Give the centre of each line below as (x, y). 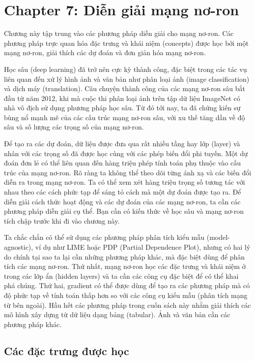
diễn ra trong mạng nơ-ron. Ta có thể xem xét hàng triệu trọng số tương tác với (125, 182)
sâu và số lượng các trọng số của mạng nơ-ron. (74, 127)
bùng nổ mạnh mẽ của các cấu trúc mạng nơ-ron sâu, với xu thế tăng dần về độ (125, 117)
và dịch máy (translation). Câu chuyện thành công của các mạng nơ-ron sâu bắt (125, 88)
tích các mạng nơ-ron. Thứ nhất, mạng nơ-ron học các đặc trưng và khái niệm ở (125, 266)
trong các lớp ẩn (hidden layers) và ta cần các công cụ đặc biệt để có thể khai (121, 276)
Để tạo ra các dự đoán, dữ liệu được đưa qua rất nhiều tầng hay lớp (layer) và (122, 144)
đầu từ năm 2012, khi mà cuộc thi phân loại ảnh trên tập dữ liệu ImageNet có (122, 98)
